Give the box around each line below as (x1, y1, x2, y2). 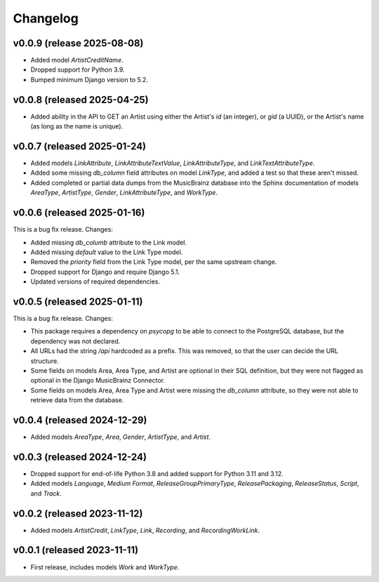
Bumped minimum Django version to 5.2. (30, 75, 149, 84)
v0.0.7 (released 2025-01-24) (13, 140, 147, 152)
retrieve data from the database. (30, 396, 124, 404)
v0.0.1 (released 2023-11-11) (13, 544, 139, 556)
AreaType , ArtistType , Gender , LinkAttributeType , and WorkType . (30, 188, 218, 197)
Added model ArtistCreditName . (30, 56, 124, 65)
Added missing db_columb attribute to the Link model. (30, 238, 187, 246)
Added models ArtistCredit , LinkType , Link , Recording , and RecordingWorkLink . (30, 526, 260, 534)
